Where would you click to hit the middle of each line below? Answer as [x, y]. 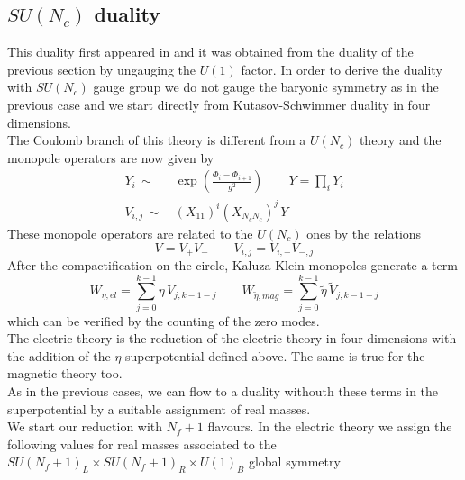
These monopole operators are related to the [130, 233]
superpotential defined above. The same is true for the [275, 355]
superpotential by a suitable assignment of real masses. [159, 408]
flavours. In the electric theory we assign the [330, 426]
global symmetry [294, 462]
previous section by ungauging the [102, 69]
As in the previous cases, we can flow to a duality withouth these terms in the [223, 391]
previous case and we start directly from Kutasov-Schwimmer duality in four [219, 104]
